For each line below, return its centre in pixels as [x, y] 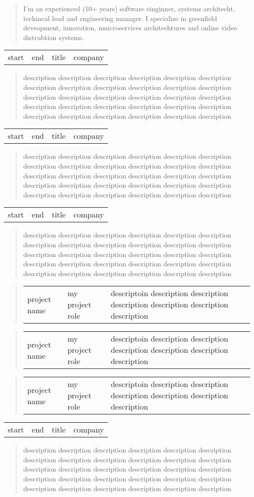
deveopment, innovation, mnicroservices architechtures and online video [130, 28]
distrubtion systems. [53, 37]
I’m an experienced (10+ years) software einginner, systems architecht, [129, 8]
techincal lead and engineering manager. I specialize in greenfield [120, 18]
